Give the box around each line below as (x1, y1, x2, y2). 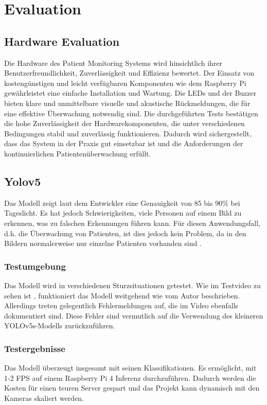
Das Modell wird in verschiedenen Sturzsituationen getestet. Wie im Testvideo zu (4, 279, 261, 290)
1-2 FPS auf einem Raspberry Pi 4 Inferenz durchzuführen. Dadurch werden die (4, 372, 256, 383)
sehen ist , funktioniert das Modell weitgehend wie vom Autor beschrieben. (4, 290, 240, 301)
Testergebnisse (4, 342, 65, 355)
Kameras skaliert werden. (4, 392, 84, 403)
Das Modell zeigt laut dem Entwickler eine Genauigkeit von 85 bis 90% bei (4, 197, 240, 208)
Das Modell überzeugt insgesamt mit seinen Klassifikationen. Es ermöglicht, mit (4, 362, 257, 373)
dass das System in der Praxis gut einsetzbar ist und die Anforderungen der (4, 138, 243, 149)
